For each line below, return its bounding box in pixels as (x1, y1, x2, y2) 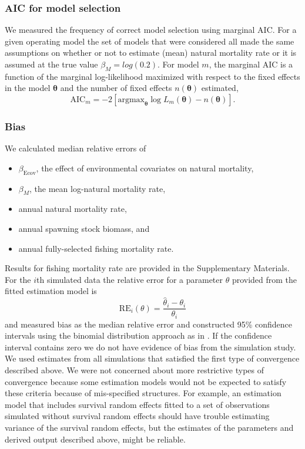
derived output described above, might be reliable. (5, 433, 186, 445)
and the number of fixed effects (60, 82, 172, 94)
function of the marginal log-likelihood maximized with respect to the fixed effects (5, 70, 300, 82)
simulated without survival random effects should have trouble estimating (5, 410, 270, 422)
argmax (118, 95, 145, 104)
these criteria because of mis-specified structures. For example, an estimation (5, 387, 281, 399)
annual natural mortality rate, (18, 202, 127, 215)
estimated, (201, 82, 239, 94)
